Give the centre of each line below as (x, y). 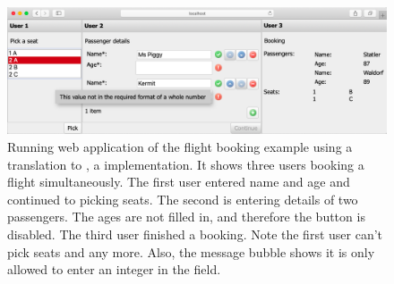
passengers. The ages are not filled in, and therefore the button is (186, 217)
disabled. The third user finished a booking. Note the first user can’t (195, 234)
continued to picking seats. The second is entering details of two (183, 199)
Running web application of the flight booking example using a (180, 147)
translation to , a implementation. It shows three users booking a (186, 164)
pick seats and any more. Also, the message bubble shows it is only (191, 251)
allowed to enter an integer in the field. (114, 269)
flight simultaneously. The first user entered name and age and (179, 182)
